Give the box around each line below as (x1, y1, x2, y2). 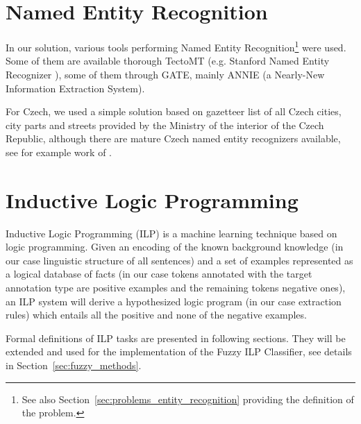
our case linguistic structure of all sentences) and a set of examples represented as (6, 253, 353, 267)
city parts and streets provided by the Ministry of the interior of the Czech (6, 117, 324, 132)
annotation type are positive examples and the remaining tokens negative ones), (6, 280, 346, 295)
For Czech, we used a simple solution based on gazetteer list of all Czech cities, (6, 104, 342, 119)
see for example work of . (6, 144, 112, 159)
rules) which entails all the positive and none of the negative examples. (6, 307, 307, 322)
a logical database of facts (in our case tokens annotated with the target (6, 266, 312, 281)
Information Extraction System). (6, 80, 145, 95)
